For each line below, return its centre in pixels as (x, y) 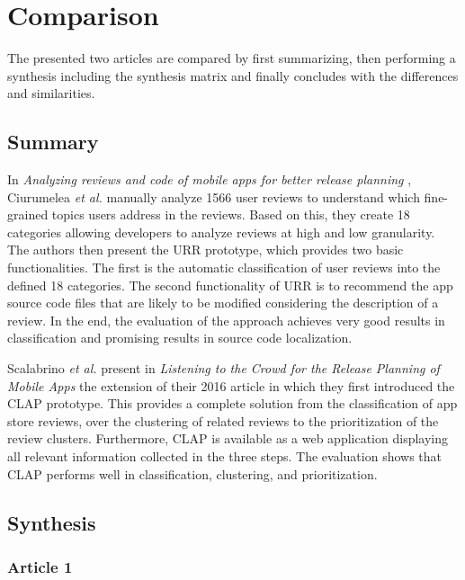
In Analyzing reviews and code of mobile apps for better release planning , (210, 179)
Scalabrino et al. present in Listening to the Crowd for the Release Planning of (224, 368)
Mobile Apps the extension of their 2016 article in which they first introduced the (231, 385)
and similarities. (51, 93)
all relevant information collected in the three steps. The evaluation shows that (225, 456)
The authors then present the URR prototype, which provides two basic (206, 250)
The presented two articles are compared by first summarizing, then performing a (232, 58)
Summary (53, 142)
